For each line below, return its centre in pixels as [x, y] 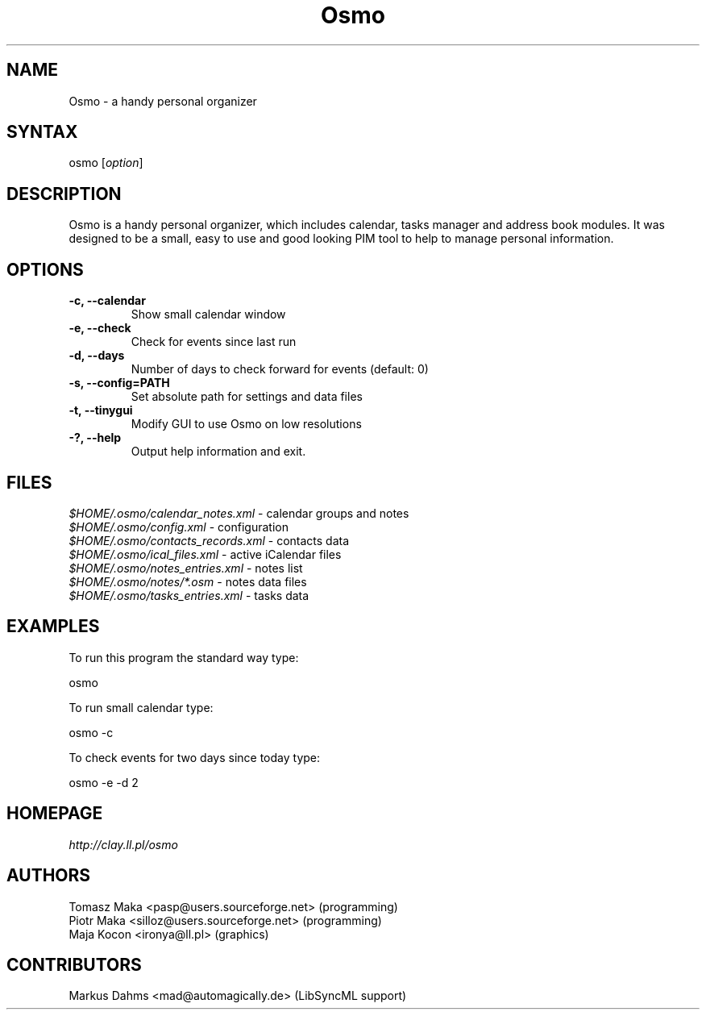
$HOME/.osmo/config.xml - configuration [179, 527]
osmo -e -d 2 [104, 782]
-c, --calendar [107, 301]
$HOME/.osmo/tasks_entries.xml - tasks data [189, 595]
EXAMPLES [53, 627]
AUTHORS [49, 876]
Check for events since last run [214, 342]
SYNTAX [42, 132]
